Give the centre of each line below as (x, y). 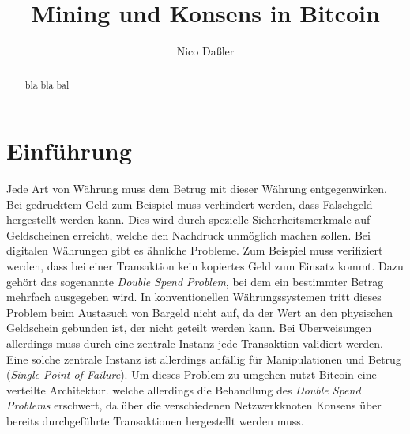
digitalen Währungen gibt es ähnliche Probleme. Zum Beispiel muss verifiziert (195, 250)
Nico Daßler (205, 51)
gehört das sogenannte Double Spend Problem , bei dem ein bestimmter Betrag (195, 281)
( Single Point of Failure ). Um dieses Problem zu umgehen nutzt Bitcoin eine (192, 374)
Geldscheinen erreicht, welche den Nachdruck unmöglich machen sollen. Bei (188, 234)
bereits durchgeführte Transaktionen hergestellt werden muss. (155, 421)
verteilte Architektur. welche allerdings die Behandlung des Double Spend (184, 389)
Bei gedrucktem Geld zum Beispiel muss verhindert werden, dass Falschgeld (190, 204)
